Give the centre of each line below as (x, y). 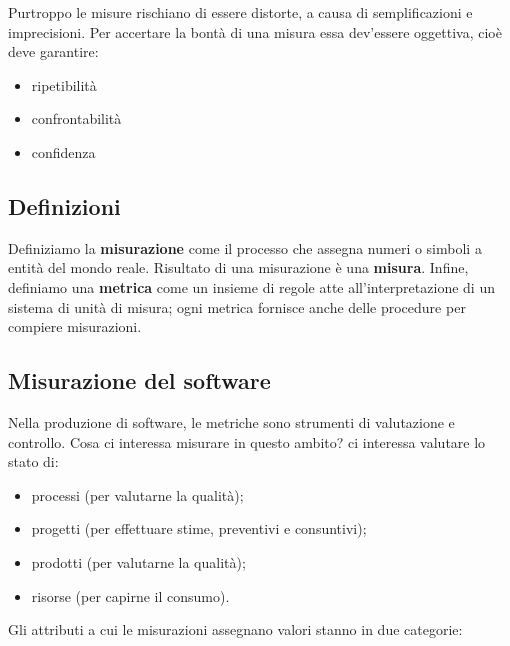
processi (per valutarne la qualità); (137, 494)
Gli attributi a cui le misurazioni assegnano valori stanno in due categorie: (235, 629)
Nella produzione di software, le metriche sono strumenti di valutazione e (231, 421)
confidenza (63, 151)
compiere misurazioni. (75, 326)
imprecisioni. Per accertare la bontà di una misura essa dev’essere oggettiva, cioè (255, 31)
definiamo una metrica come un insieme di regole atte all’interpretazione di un (251, 286)
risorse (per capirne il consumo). (130, 595)
